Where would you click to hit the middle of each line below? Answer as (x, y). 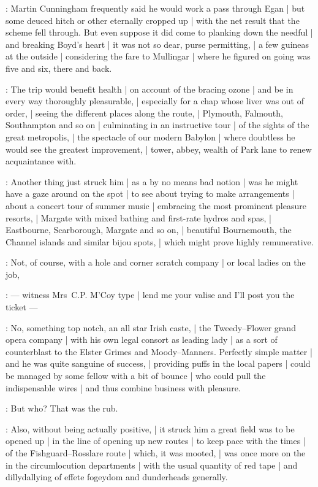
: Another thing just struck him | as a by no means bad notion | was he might (152, 181)
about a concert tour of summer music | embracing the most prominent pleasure (156, 205)
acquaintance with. (41, 161)
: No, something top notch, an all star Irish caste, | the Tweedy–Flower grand (151, 327)
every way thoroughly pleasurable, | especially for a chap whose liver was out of (155, 101)
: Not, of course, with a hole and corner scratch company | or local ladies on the (156, 262)
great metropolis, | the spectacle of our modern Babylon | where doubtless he (150, 136)
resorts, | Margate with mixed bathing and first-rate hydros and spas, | (138, 217)
